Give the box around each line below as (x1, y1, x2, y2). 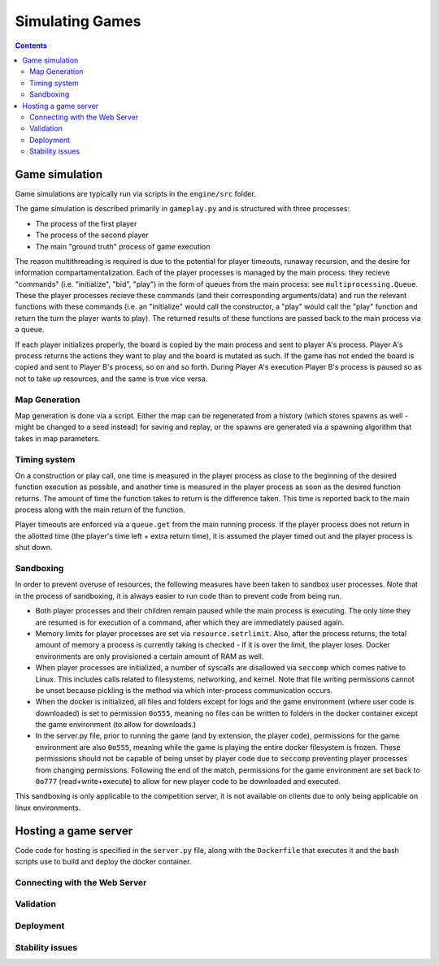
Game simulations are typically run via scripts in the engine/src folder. (15, 188, 256, 198)
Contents (15, 41, 48, 50)
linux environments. (15, 803, 81, 812)
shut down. (15, 543, 53, 552)
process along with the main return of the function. (15, 505, 186, 515)
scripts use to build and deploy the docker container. (15, 857, 192, 867)
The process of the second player (35, 230, 150, 240)
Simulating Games (15, 12, 141, 30)
